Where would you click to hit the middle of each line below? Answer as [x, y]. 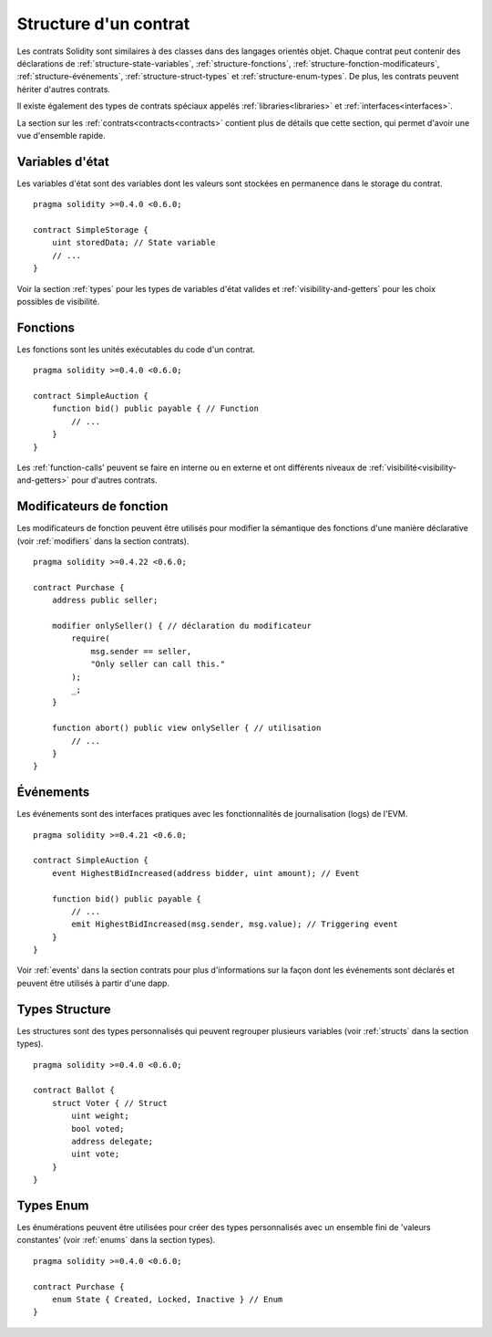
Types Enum [53, 1205]
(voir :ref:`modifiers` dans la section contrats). [103, 541]
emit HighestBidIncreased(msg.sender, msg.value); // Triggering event [235, 924]
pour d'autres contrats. [115, 480]
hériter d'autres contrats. [64, 89]
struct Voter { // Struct [110, 1103]
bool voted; [98, 1128]
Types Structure [64, 1009]
